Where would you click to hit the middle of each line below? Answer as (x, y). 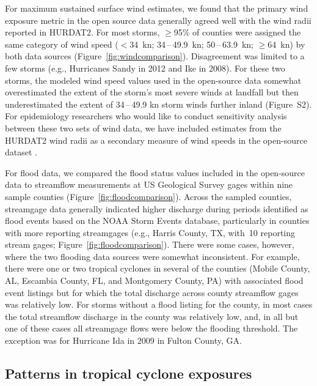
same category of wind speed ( (62, 44)
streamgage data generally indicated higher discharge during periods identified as (157, 208)
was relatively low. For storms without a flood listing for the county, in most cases (159, 304)
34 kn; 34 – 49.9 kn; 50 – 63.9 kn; (191, 44)
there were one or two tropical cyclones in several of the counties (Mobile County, (158, 268)
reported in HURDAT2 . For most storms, (82, 32)
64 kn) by (286, 44)
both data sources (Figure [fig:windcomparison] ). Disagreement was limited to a (155, 56)
